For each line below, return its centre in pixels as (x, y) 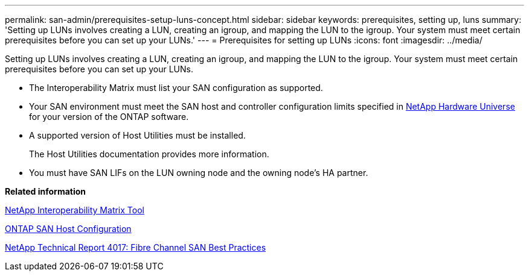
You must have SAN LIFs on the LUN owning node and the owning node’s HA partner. (199, 173)
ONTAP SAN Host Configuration (68, 229)
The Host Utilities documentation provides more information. (149, 154)
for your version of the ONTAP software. (109, 117)
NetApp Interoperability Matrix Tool (75, 210)
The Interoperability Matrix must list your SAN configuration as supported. (176, 88)
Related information (46, 191)
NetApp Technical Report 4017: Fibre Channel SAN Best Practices (136, 247)
